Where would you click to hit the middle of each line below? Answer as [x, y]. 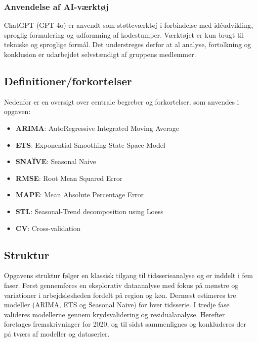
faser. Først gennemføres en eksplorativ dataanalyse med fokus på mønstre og [121, 285]
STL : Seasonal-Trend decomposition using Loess [89, 211]
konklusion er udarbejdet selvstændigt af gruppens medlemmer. [100, 54]
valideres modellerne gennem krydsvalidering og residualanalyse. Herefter [115, 314]
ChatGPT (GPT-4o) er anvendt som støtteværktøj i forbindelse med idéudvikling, [128, 25]
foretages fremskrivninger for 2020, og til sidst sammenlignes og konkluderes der [125, 324]
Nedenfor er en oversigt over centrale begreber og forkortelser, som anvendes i [122, 101]
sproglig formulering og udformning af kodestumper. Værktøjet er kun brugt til [124, 34]
